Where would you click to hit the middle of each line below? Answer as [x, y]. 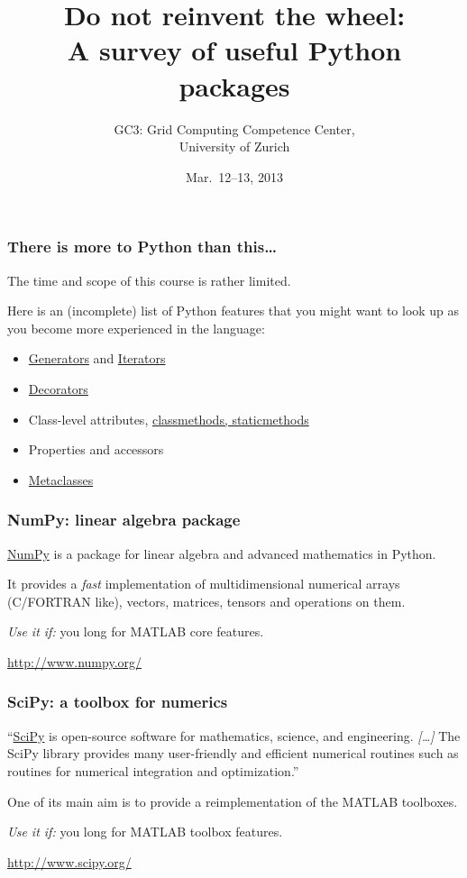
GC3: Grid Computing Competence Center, [234, 128]
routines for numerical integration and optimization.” [153, 770]
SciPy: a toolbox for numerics [118, 702]
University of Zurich [234, 146]
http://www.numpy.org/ [75, 661]
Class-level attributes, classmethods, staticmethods [169, 419]
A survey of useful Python [234, 50]
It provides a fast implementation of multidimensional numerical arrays [204, 584]
